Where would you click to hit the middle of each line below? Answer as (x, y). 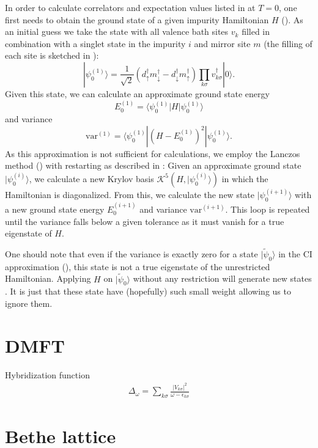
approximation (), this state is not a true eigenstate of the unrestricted (138, 266)
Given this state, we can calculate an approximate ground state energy (137, 93)
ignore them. (29, 303)
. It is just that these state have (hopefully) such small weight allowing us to (148, 291)
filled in (256, 31)
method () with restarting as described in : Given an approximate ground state (153, 165)
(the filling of (288, 43)
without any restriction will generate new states (222, 278)
